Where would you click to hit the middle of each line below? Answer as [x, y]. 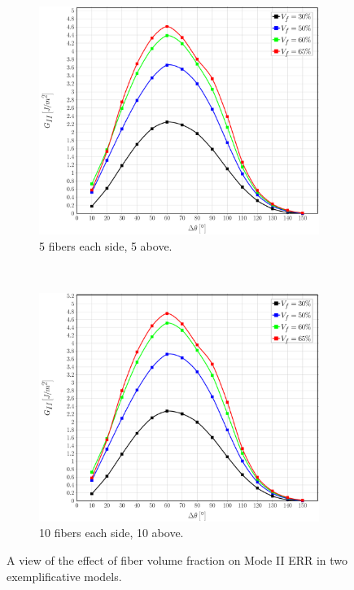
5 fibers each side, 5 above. [106, 245]
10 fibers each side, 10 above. [111, 533]
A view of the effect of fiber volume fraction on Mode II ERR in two [177, 559]
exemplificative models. [64, 576]
